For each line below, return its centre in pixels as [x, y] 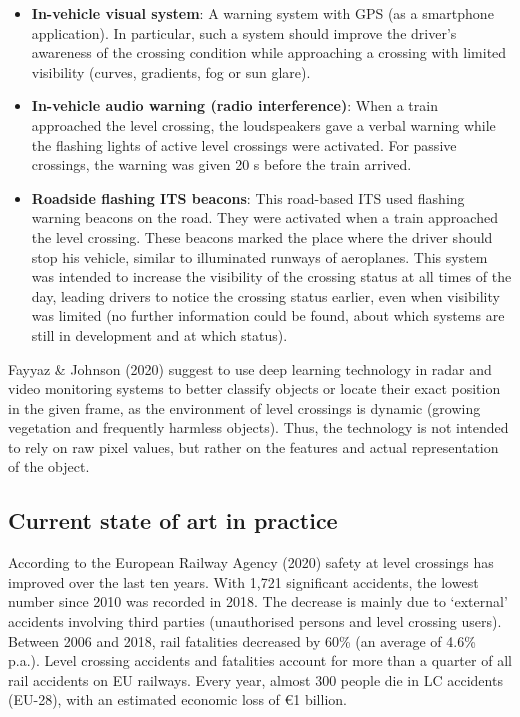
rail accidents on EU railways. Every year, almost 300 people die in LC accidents [255, 679]
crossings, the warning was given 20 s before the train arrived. [221, 164]
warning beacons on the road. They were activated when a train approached [264, 217]
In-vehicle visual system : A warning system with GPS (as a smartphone [262, 13]
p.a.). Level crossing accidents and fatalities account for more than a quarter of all [260, 660]
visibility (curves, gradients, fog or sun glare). [171, 71]
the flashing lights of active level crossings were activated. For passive [244, 144]
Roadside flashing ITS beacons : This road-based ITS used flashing [248, 197]
